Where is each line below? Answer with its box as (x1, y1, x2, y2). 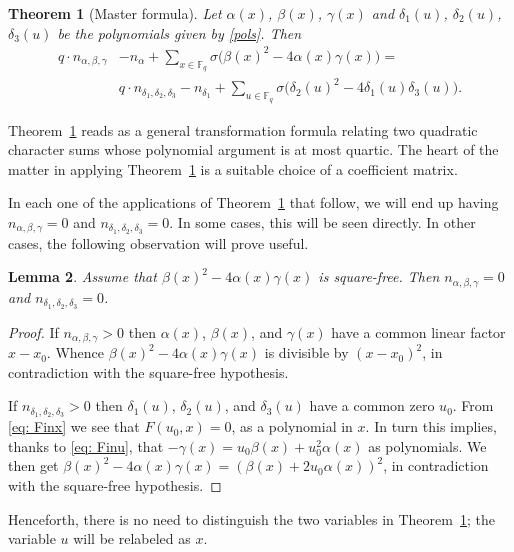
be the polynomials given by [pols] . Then (57, 22, 302, 43)
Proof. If (8, 321, 59, 342)
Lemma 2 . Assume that (8, 266, 157, 287)
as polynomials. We (368, 435, 487, 456)
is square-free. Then (318, 266, 440, 287)
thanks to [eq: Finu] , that (8, 435, 164, 456)
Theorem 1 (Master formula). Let (8, 3, 222, 23)
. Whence (46, 342, 105, 363)
